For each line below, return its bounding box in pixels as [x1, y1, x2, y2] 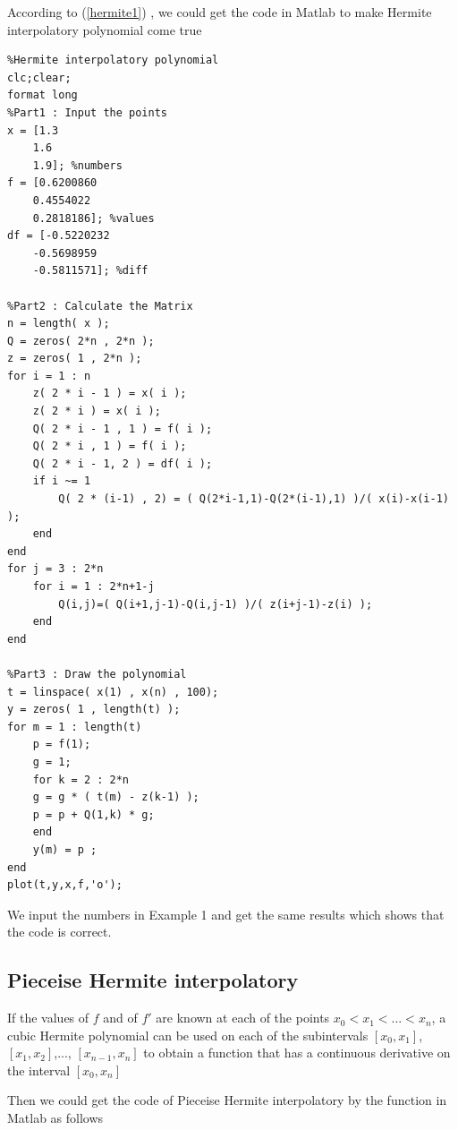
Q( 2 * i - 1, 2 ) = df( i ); [32, 457, 213, 470]
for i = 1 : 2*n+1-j [32, 580, 155, 593]
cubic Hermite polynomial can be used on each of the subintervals [7, 1025, 369, 1044]
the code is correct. [7, 922, 112, 941]
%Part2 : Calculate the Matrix [7, 299, 193, 312]
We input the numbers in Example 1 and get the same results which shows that [7, 904, 445, 923]
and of [103, 1008, 138, 1027]
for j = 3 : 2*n [7, 562, 104, 576]
